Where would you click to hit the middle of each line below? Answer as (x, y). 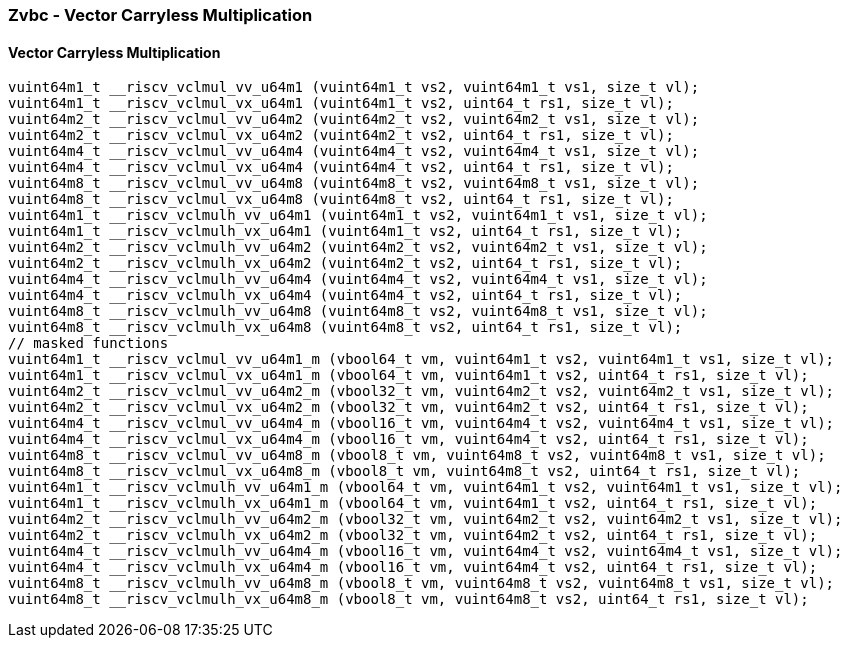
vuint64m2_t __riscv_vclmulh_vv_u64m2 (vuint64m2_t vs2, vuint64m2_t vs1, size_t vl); (358, 247)
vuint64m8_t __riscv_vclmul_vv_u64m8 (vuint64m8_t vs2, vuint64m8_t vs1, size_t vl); (354, 183)
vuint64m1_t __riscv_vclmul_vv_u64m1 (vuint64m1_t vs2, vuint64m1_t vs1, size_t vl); (354, 87)
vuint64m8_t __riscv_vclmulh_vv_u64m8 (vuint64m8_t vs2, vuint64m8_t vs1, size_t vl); (358, 311)
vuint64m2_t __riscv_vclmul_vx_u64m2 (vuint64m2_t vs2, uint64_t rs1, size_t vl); (341, 135)
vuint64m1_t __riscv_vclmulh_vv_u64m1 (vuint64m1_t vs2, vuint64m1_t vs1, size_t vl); (358, 215)
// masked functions (88, 343)
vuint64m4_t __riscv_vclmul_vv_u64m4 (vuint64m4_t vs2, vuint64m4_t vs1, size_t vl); (354, 151)
